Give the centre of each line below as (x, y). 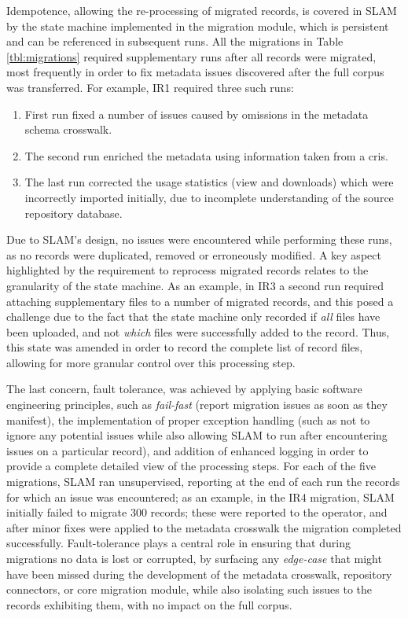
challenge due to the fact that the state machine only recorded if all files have (193, 316)
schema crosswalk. (68, 129)
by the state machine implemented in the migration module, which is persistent (198, 26)
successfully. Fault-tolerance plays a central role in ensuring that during (178, 543)
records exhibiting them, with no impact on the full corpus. (149, 604)
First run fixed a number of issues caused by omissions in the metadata (197, 114)
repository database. (74, 213)
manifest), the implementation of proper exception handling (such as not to (188, 419)
